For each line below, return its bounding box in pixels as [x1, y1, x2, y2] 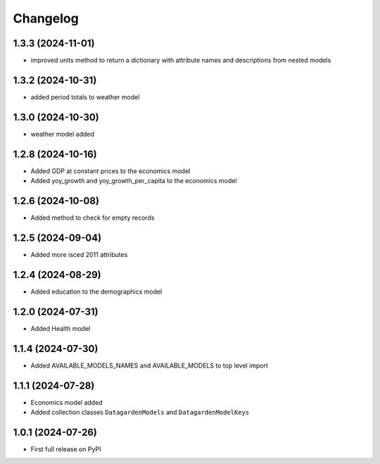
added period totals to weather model [30, 92, 140, 101]
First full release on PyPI [30, 444, 101, 453]
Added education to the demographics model [30, 287, 163, 296]
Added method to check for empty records [30, 213, 155, 222]
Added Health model [30, 324, 91, 332]
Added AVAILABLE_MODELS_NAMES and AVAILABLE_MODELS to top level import [30, 361, 269, 370]
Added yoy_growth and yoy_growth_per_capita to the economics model [30, 177, 237, 185]
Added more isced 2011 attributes [30, 250, 128, 258]
